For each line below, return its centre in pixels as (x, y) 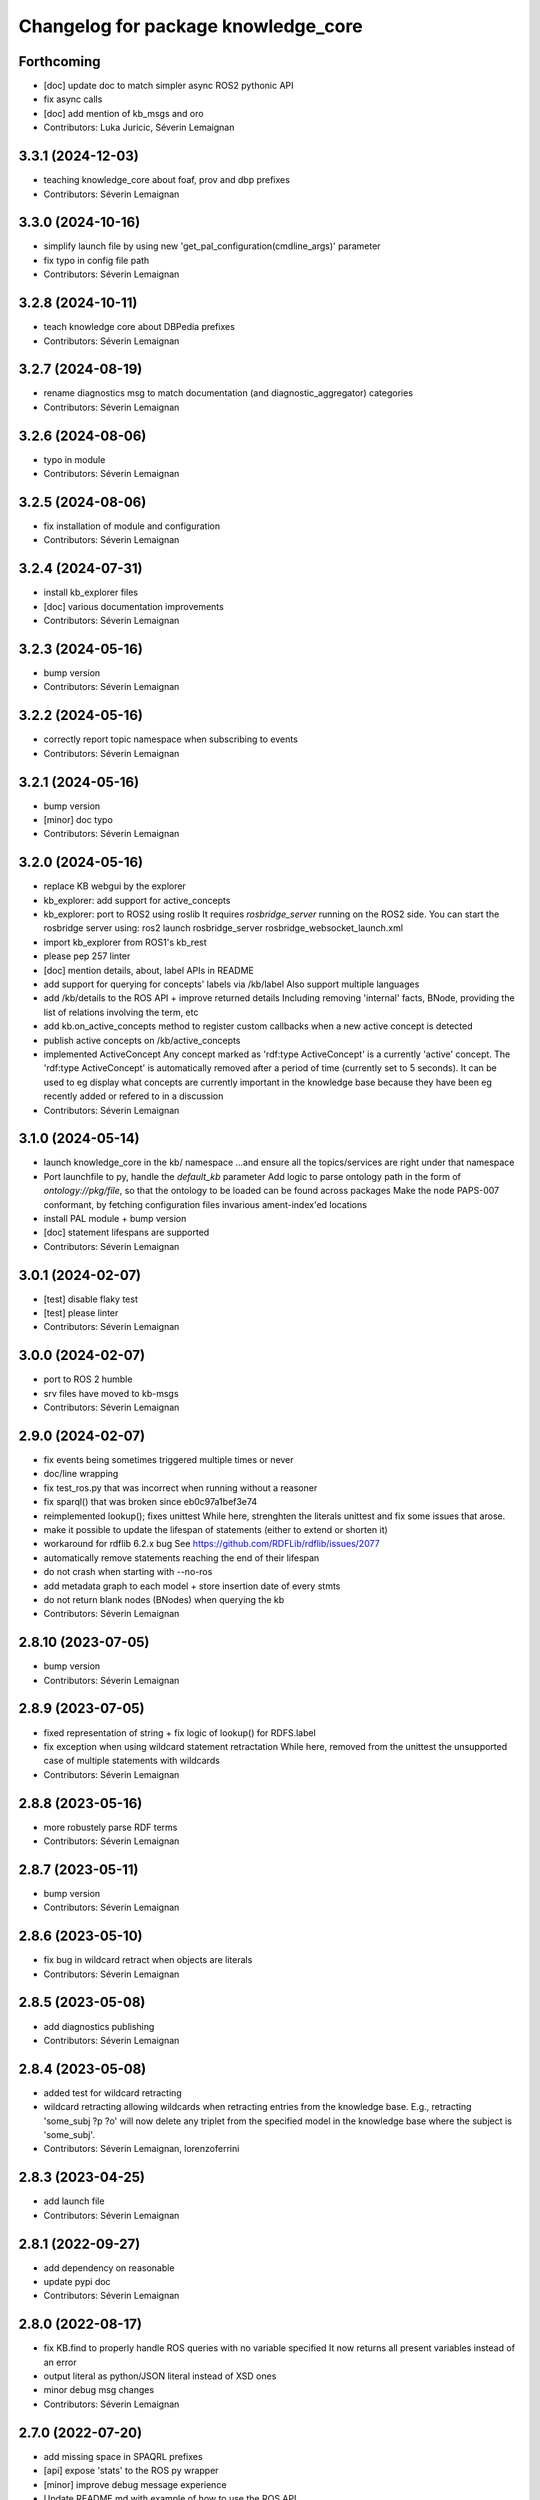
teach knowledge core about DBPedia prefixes (139, 327)
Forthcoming (59, 61)
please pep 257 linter (87, 956)
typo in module (74, 459)
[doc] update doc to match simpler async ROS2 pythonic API (168, 86)
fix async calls (73, 99)
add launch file (74, 2201)
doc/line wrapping (81, 1474)
